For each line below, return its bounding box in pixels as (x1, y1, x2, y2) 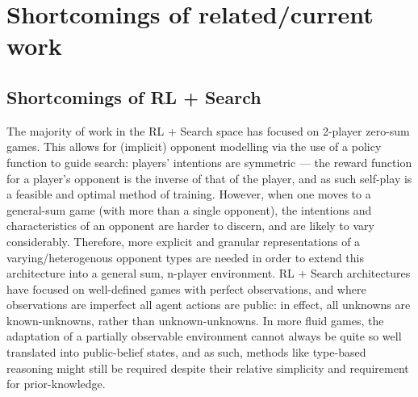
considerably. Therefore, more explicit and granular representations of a (6, 232, 361, 249)
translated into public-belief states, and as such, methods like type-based (6, 344, 366, 361)
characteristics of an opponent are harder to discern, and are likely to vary (6, 217, 374, 234)
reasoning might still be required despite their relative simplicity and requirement (6, 359, 409, 376)
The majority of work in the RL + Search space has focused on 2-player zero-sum (6, 122, 410, 139)
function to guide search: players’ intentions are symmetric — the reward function (6, 153, 412, 170)
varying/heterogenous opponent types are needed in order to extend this (6, 249, 365, 265)
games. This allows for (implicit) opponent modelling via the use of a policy (6, 138, 382, 155)
